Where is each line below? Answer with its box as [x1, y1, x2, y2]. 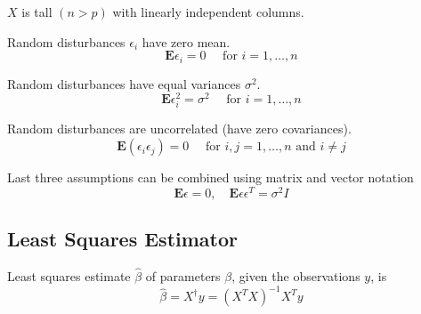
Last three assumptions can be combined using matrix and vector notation [7, 168, 414, 187]
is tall [21, 3, 53, 20]
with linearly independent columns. [112, 3, 304, 20]
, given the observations [231, 267, 360, 286]
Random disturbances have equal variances [7, 74, 241, 93]
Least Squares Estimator [7, 225, 238, 253]
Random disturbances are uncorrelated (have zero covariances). [7, 119, 352, 138]
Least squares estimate [7, 267, 131, 286]
